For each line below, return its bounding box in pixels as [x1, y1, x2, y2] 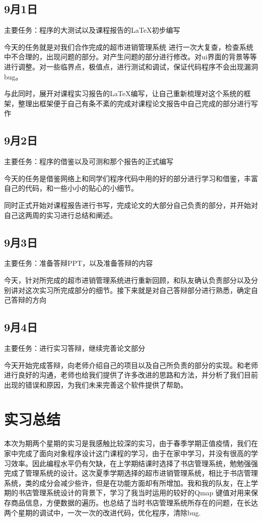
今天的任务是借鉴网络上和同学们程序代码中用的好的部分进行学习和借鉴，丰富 [4, 173, 258, 183]
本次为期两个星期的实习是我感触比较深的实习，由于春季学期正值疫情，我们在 [4, 438, 258, 449]
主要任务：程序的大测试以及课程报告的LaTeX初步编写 [4, 25, 180, 35]
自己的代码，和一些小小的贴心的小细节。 [4, 183, 138, 193]
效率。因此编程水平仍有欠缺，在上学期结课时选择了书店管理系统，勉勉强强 [11, 458, 258, 468]
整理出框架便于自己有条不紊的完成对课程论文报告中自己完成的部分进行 [18, 98, 251, 108]
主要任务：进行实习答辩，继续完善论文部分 [4, 342, 145, 353]
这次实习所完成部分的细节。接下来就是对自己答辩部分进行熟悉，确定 [25, 284, 251, 295]
